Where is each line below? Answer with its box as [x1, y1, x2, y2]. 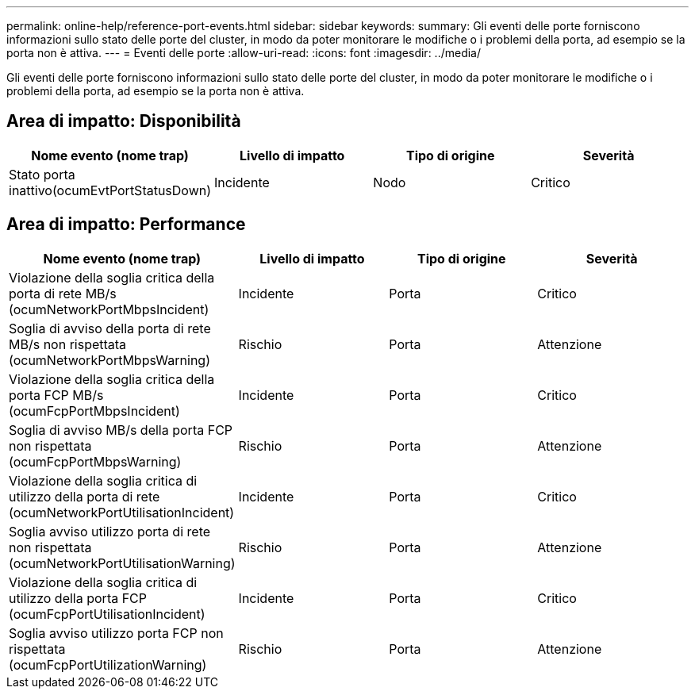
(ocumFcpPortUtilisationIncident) [9, 605, 205, 622]
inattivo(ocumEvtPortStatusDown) [9, 182, 212, 198]
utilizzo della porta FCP [9, 589, 148, 606]
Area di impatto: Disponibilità [6, 111, 241, 132]
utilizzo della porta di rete [9, 488, 160, 505]
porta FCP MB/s [9, 386, 104, 403]
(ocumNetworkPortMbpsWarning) [9, 351, 210, 368]
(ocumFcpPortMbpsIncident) [9, 402, 180, 419]
